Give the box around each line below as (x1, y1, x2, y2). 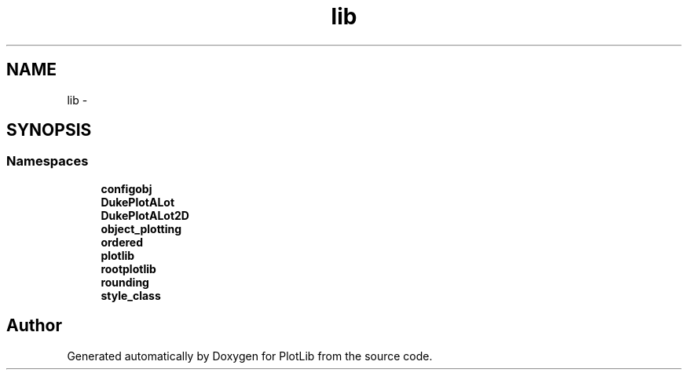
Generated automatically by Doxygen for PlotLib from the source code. (67, 349, 433, 363)
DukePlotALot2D (101, 208, 189, 222)
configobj (101, 181, 152, 195)
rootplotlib (101, 261, 156, 276)
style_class (101, 288, 161, 302)
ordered (101, 235, 144, 249)
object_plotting (101, 221, 182, 235)
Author (6, 316, 62, 336)
